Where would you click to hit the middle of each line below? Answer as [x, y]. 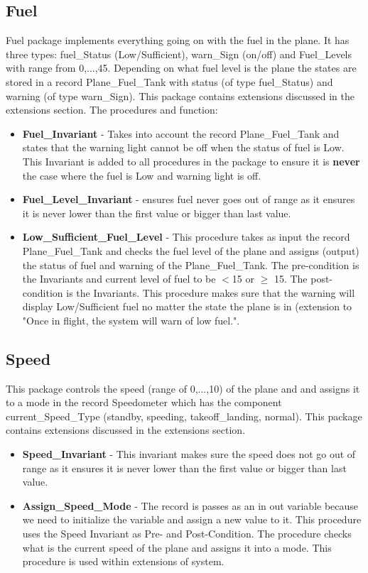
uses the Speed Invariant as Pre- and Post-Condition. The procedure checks [187, 534]
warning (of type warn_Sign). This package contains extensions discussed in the [180, 95]
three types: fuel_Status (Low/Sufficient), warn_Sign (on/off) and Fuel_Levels [179, 54]
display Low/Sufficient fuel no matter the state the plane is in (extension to [187, 306]
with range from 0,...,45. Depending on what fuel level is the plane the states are [181, 68]
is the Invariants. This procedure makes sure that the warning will [211, 292]
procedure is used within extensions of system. [123, 561]
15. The [291, 279]
